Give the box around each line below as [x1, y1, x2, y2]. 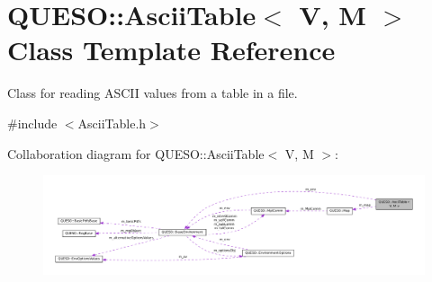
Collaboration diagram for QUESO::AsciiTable [7, 144, 265, 163]
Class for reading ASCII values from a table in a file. [7, 84, 298, 102]
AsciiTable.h [77, 113, 147, 132]
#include [7, 113, 58, 132]
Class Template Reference [7, 31, 336, 68]
